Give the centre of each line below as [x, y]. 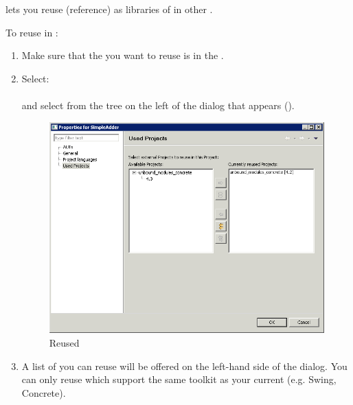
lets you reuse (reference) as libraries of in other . [109, 9]
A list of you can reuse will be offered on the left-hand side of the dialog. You [184, 366]
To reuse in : [32, 32]
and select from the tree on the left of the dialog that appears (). [158, 105]
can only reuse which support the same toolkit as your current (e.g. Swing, [179, 379]
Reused [64, 342]
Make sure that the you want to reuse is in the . [123, 55]
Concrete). [44, 392]
